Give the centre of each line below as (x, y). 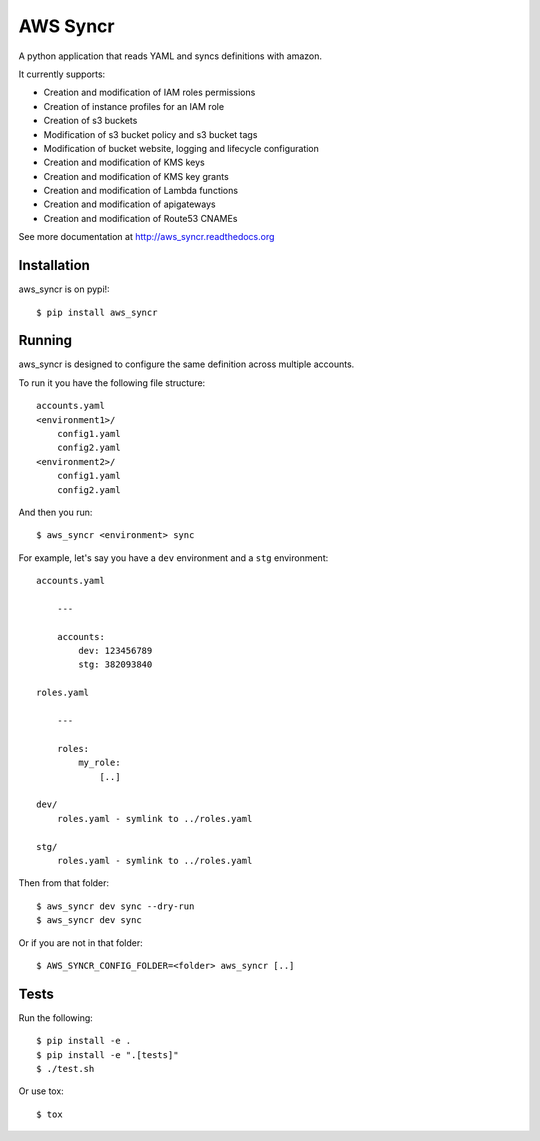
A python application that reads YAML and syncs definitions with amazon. (170, 56)
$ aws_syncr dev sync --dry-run (115, 906)
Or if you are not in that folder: (81, 942)
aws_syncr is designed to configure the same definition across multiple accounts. (186, 364)
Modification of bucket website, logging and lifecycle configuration (181, 148)
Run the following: (56, 1017)
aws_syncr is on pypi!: (64, 289)
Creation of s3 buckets (90, 121)
